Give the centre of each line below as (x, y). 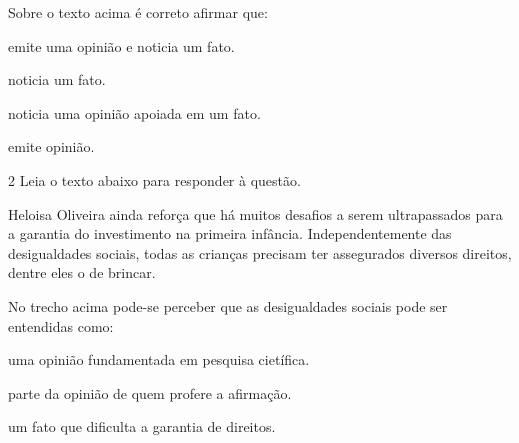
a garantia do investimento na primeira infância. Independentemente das (230, 233)
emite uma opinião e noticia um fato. (121, 45)
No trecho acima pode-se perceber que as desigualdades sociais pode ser (228, 305)
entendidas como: (61, 325)
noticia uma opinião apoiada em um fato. (134, 112)
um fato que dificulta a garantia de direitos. (142, 426)
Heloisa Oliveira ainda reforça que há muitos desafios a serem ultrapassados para (255, 213)
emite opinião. (51, 146)
